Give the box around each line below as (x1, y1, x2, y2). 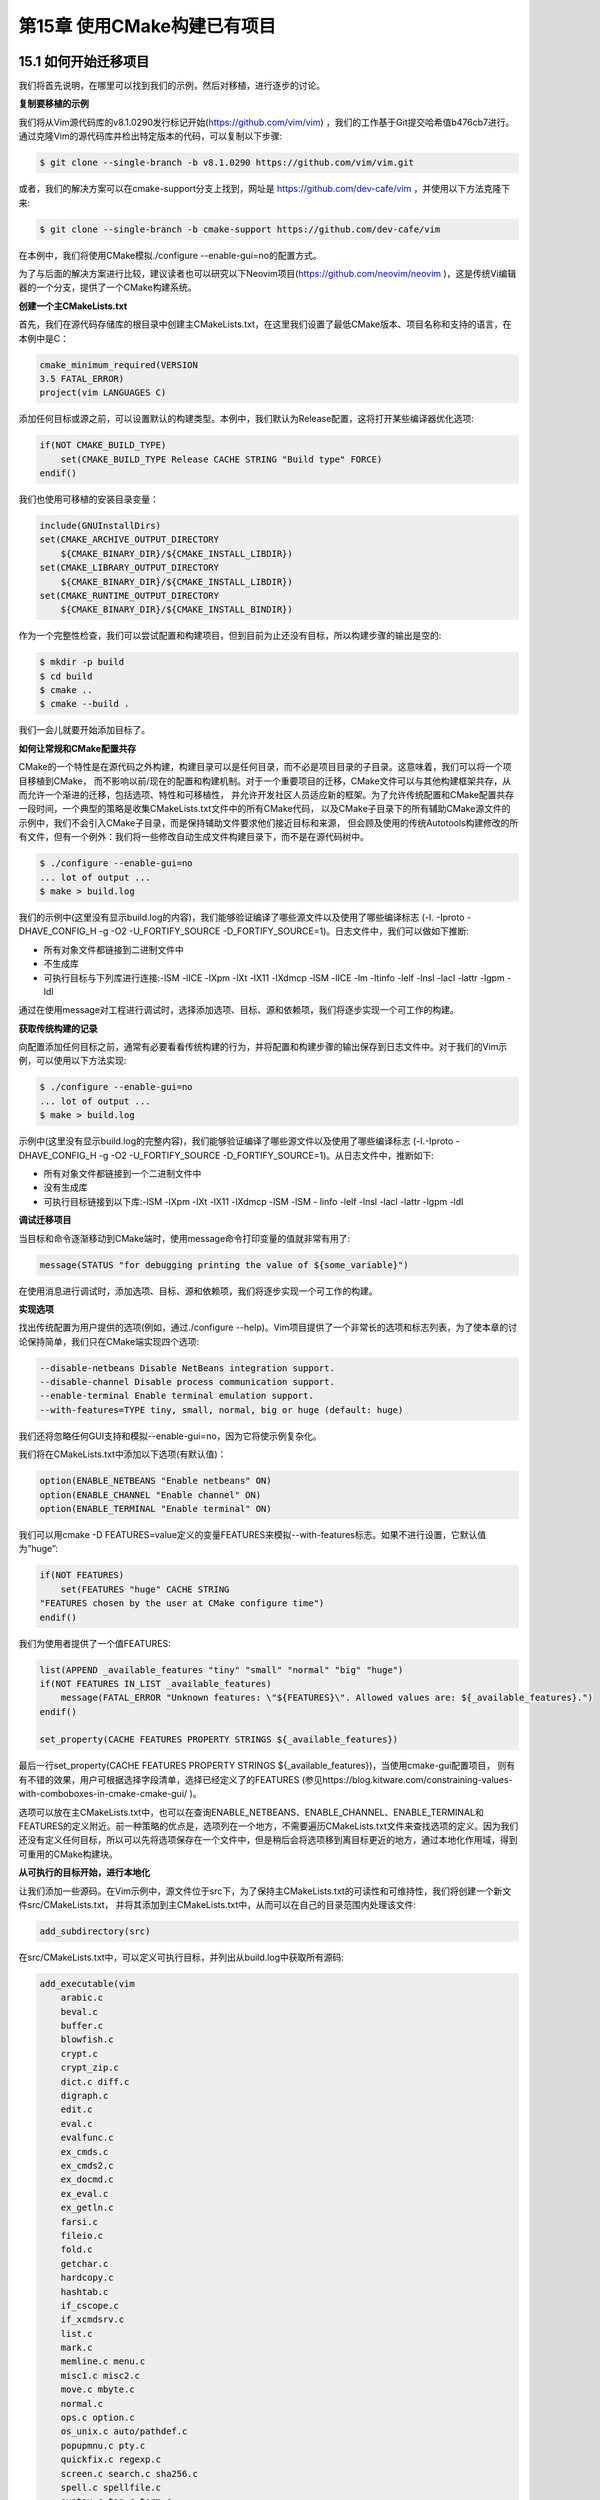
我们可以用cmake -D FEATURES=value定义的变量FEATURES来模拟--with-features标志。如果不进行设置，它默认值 (18, 1528, 487, 1540)
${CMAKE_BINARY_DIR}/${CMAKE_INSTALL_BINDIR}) (60, 604, 294, 615)
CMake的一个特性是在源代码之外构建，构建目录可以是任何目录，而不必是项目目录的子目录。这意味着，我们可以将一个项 (18, 761, 512, 773)
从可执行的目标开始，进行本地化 (18, 1866, 150, 1879)
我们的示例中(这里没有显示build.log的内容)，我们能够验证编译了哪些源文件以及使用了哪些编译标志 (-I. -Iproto (18, 911, 465, 923)
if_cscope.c (60, 2300, 120, 2311)
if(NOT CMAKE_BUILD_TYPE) (39, 440, 167, 451)
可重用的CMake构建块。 (18, 1848, 119, 1860)
